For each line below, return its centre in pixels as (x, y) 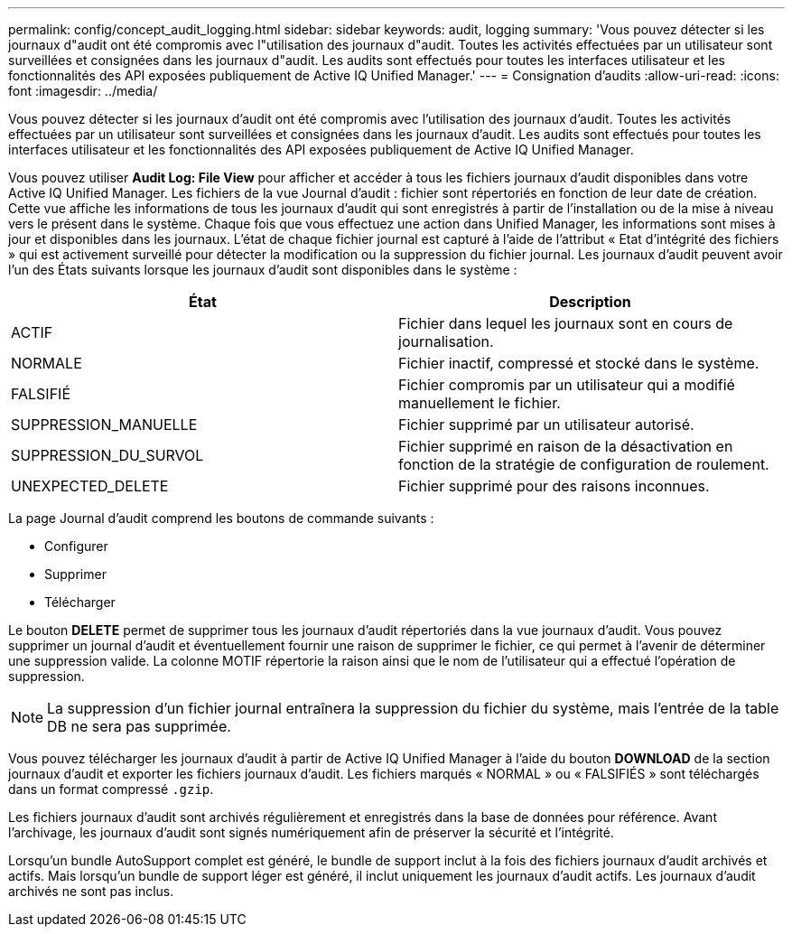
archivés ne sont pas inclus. (91, 891)
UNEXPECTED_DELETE (90, 486)
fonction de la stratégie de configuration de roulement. (584, 464)
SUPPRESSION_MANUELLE (104, 425)
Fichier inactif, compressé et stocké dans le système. (579, 363)
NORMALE (47, 363)
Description (590, 302)
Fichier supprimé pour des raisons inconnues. (554, 486)
